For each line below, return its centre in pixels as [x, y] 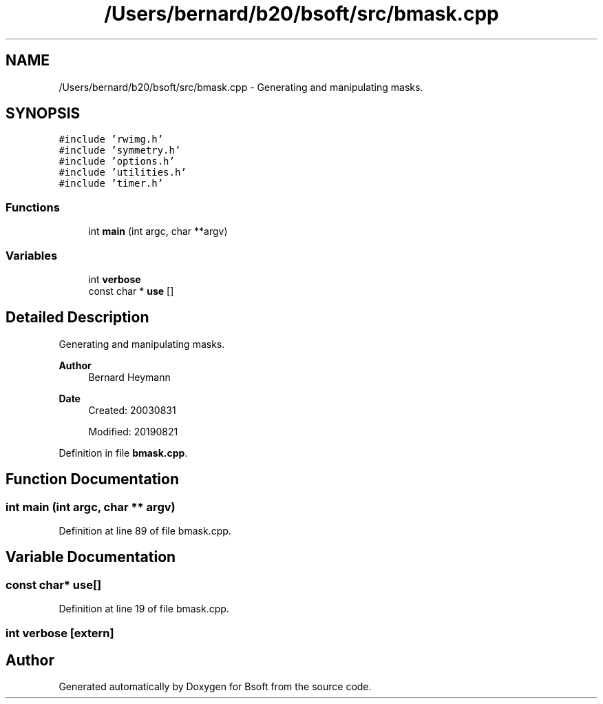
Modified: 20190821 [133, 431]
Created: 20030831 [132, 410]
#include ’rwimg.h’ [111, 139]
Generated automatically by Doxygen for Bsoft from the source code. [215, 687]
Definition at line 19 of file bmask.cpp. [144, 609]
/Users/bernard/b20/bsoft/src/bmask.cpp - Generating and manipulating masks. [241, 87]
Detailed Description [77, 318]
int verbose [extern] [60, 633]
